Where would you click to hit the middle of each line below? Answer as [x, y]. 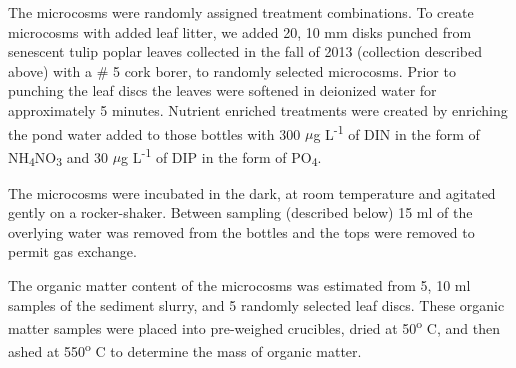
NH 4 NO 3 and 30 [58, 158]
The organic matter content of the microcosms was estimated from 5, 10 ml [239, 284]
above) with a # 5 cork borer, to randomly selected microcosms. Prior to [232, 70]
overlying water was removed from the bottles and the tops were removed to [241, 231]
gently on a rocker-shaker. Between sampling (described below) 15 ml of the [240, 212]
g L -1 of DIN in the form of [396, 132]
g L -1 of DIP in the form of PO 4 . [221, 156]
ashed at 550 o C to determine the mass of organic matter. [185, 350]
